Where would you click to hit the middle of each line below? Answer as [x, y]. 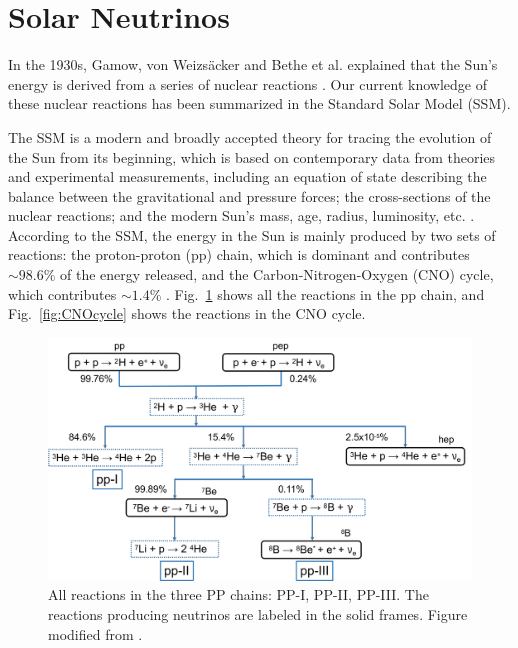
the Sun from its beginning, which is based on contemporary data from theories [252, 156]
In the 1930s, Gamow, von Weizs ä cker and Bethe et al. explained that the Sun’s [253, 64]
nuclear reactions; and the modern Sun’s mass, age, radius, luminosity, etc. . [241, 215]
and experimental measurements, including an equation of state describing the [247, 176]
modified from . [95, 633]
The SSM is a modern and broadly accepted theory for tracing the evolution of [250, 136]
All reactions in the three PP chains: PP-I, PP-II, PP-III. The [238, 594]
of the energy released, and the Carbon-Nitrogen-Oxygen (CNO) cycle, [277, 274]
